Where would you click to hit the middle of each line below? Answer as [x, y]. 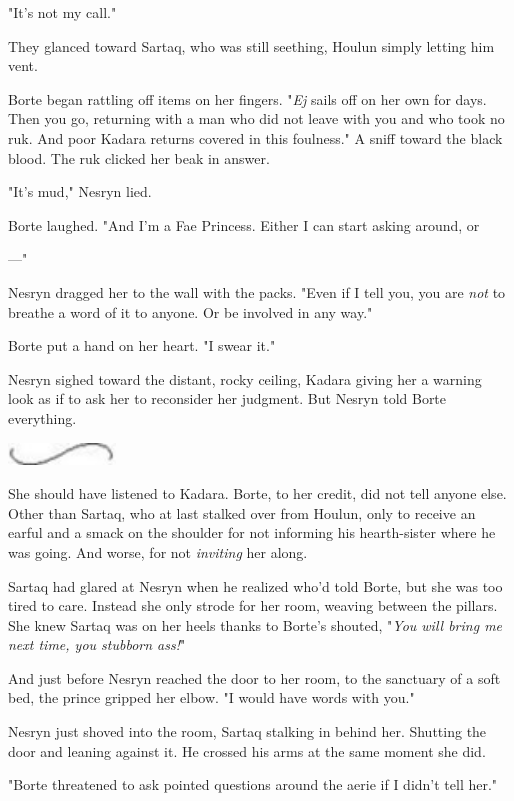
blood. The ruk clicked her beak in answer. [139, 157]
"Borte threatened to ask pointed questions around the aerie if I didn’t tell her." [253, 784]
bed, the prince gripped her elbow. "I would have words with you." [211, 697]
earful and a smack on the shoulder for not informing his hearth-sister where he [252, 532]
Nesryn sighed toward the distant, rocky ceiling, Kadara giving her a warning [245, 378]
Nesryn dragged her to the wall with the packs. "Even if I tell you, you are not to [257, 291]
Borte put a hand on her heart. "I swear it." [142, 345]
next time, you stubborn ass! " [97, 644]
